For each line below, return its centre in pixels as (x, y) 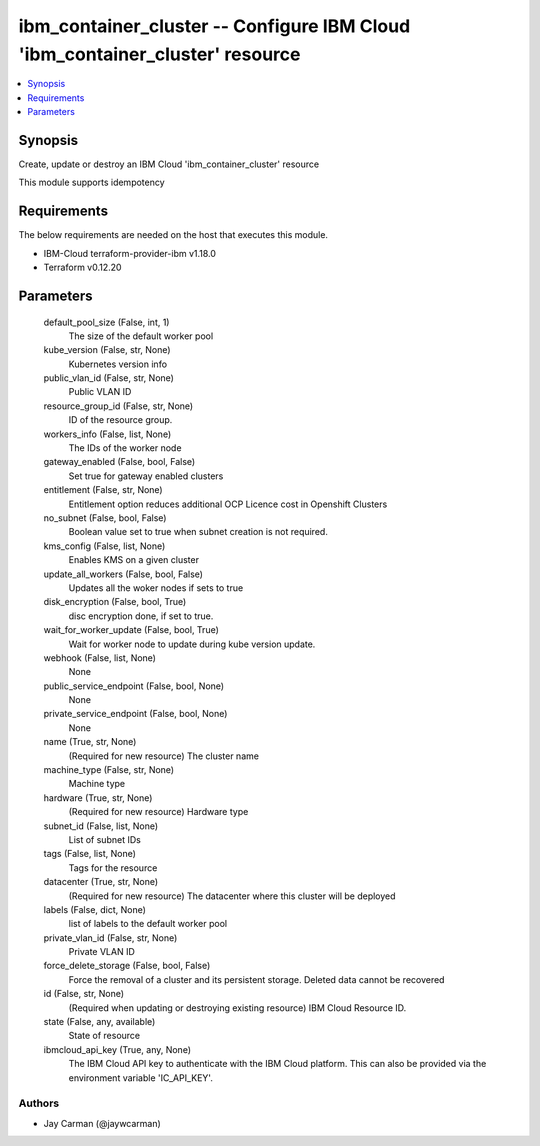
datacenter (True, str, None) (101, 882)
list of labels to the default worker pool (148, 924)
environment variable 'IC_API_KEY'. (141, 1077)
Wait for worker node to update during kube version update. (192, 644)
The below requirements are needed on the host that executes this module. (173, 235)
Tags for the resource (113, 867)
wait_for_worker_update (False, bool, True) (131, 630)
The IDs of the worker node (125, 448)
